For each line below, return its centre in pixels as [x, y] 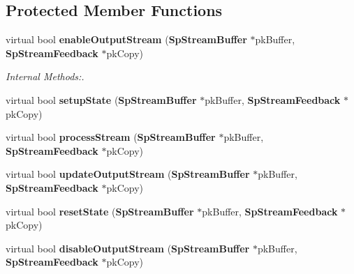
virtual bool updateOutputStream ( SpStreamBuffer [128, 174]
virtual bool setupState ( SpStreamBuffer [101, 99]
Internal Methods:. [45, 76]
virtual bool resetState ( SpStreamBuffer [100, 211]
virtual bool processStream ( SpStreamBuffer [111, 137]
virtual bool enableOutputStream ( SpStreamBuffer [126, 39]
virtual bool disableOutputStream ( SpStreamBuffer [128, 248]
